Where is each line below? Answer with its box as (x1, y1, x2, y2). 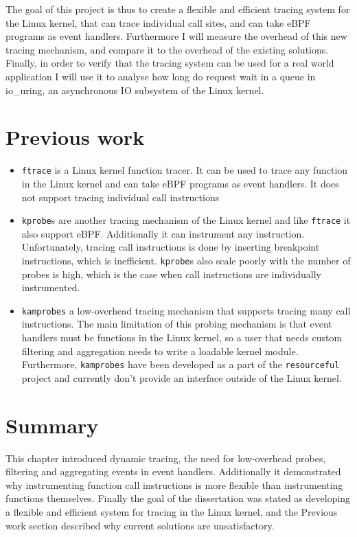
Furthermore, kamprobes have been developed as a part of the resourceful (21, 357, 340, 372)
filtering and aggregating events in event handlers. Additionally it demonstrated (5, 464, 341, 479)
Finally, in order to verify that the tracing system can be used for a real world (5, 56, 334, 70)
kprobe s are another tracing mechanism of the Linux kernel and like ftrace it (21, 213, 351, 227)
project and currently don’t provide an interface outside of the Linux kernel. (21, 370, 342, 385)
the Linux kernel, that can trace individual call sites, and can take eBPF (5, 15, 311, 30)
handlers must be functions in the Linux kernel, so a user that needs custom (21, 330, 343, 345)
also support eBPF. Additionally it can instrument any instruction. (21, 226, 305, 240)
